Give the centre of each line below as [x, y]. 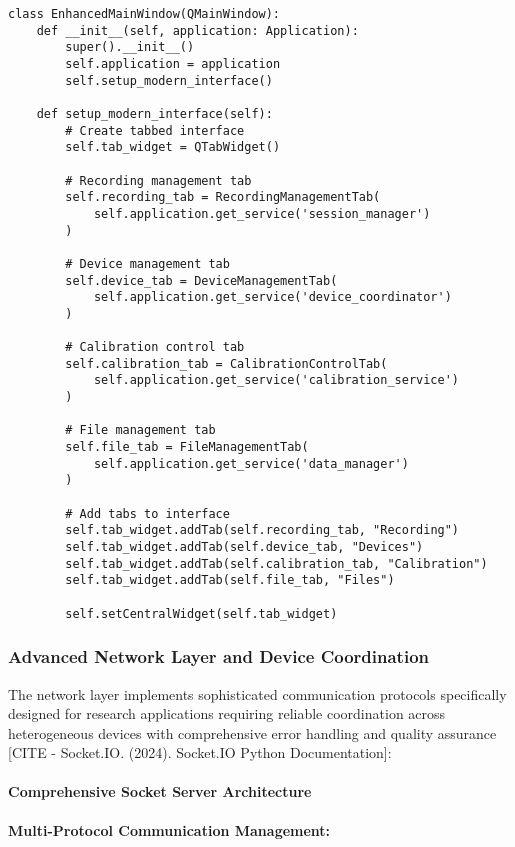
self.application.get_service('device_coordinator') [272, 297]
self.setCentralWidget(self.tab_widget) [201, 613]
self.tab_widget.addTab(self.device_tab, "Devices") [244, 547]
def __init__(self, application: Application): [197, 30]
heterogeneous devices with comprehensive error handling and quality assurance [252, 732]
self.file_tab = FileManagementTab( [187, 447]
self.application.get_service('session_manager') [262, 213]
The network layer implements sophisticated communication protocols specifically [257, 693]
